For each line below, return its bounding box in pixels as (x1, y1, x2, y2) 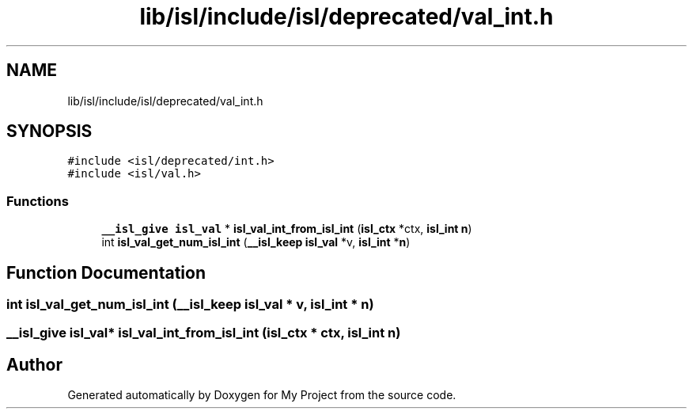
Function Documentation (6, 262, 206, 283)
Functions (6, 192, 69, 209)
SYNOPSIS (6, 121, 93, 142)
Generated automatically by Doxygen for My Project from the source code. (67, 388, 456, 402)
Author (6, 354, 62, 375)
